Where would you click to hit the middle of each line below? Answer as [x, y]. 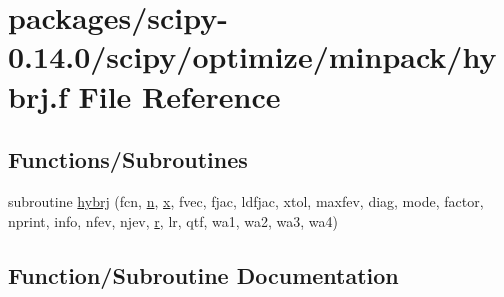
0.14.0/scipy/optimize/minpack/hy [252, 56]
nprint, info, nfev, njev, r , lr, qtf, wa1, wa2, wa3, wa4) [173, 220]
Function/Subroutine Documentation [203, 274]
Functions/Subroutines [128, 159]
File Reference [179, 95]
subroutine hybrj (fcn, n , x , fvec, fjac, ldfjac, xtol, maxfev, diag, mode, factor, [246, 200]
